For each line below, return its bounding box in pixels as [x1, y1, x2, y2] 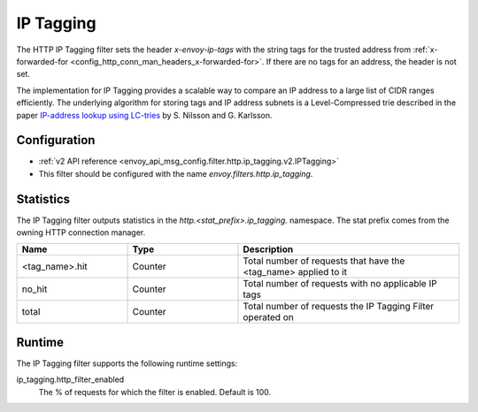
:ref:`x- [412, 44, 438, 55]
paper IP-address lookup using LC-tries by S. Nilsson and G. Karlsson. [16, 110, 273, 120]
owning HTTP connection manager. [16, 227, 146, 238]
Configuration [16, 133, 96, 148]
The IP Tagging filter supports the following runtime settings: [16, 358, 238, 369]
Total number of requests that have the [243, 255, 405, 267]
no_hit [21, 283, 48, 295]
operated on [243, 311, 294, 324]
